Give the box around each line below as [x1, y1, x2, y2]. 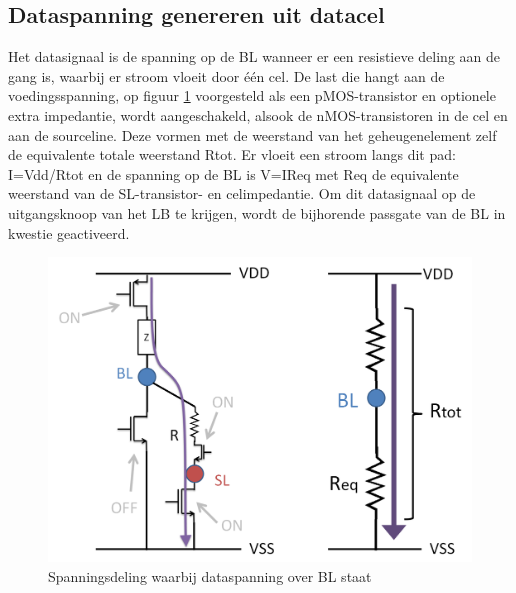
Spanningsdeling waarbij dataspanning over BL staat [48, 565, 372, 586]
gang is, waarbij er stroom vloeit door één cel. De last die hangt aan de [8, 65, 445, 86]
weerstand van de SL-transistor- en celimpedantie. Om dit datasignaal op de [8, 183, 476, 204]
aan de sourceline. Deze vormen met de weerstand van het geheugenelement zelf [8, 124, 497, 145]
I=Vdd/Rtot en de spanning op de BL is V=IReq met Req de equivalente [8, 163, 459, 184]
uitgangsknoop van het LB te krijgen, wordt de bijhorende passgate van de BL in [8, 202, 506, 223]
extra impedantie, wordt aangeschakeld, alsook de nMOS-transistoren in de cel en [8, 104, 508, 125]
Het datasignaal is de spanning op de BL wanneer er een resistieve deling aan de [8, 46, 501, 67]
